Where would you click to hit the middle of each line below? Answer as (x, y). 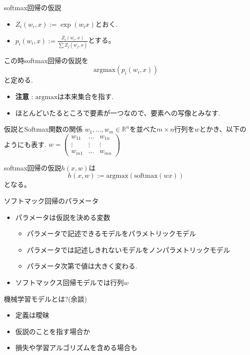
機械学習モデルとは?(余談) (46, 298)
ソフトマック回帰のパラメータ (51, 201)
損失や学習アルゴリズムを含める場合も (76, 347)
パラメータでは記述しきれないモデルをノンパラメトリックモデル (128, 249)
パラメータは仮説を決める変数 (63, 217)
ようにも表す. (25, 144)
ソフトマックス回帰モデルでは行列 (70, 282)
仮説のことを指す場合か (53, 331)
